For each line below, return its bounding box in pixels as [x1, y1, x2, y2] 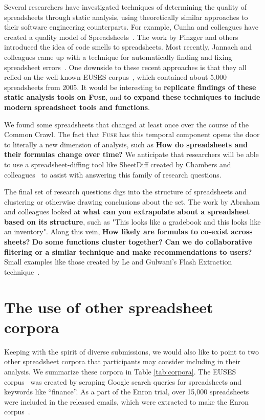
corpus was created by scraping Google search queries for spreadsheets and [4, 376, 242, 387]
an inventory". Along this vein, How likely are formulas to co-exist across [4, 226, 253, 237]
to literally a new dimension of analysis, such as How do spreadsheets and [4, 139, 248, 149]
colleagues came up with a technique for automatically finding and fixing [4, 51, 232, 62]
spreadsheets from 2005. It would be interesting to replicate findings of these [4, 81, 256, 92]
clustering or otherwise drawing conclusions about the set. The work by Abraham [4, 196, 260, 207]
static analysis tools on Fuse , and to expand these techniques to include [4, 92, 260, 102]
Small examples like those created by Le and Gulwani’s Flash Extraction [4, 256, 232, 267]
